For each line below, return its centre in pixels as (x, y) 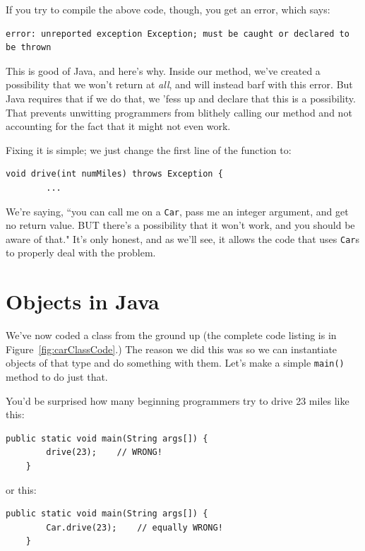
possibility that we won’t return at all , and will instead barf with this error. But (179, 84)
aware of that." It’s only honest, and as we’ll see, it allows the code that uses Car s (182, 238)
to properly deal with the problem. (81, 253)
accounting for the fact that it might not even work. (118, 126)
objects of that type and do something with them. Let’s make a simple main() (175, 363)
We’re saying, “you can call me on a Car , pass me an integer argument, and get (177, 211)
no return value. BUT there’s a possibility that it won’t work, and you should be (180, 225)
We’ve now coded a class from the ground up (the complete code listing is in (171, 335)
